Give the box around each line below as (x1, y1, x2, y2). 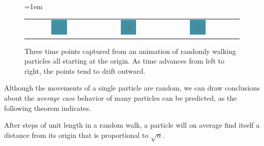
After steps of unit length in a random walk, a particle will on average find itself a (4, 120, 260, 130)
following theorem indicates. (4, 102, 91, 113)
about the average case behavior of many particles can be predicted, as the (4, 93, 237, 103)
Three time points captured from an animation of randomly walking (24, 45, 236, 56)
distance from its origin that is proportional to (4, 129, 149, 140)
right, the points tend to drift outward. (24, 65, 146, 76)
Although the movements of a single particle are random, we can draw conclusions (4, 82, 260, 93)
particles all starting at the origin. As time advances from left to (24, 55, 225, 66)
